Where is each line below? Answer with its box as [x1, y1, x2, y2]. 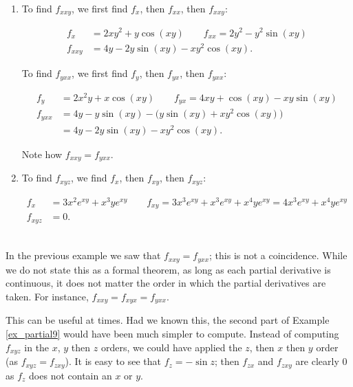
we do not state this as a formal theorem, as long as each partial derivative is [6, 262, 331, 276]
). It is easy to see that [65, 354, 161, 368]
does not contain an [29, 368, 112, 382]
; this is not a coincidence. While [209, 248, 347, 263]
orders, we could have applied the [100, 340, 242, 354]
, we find [71, 170, 107, 185]
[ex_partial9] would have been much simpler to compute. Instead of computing [6, 327, 339, 341]
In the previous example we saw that [6, 248, 161, 263]
